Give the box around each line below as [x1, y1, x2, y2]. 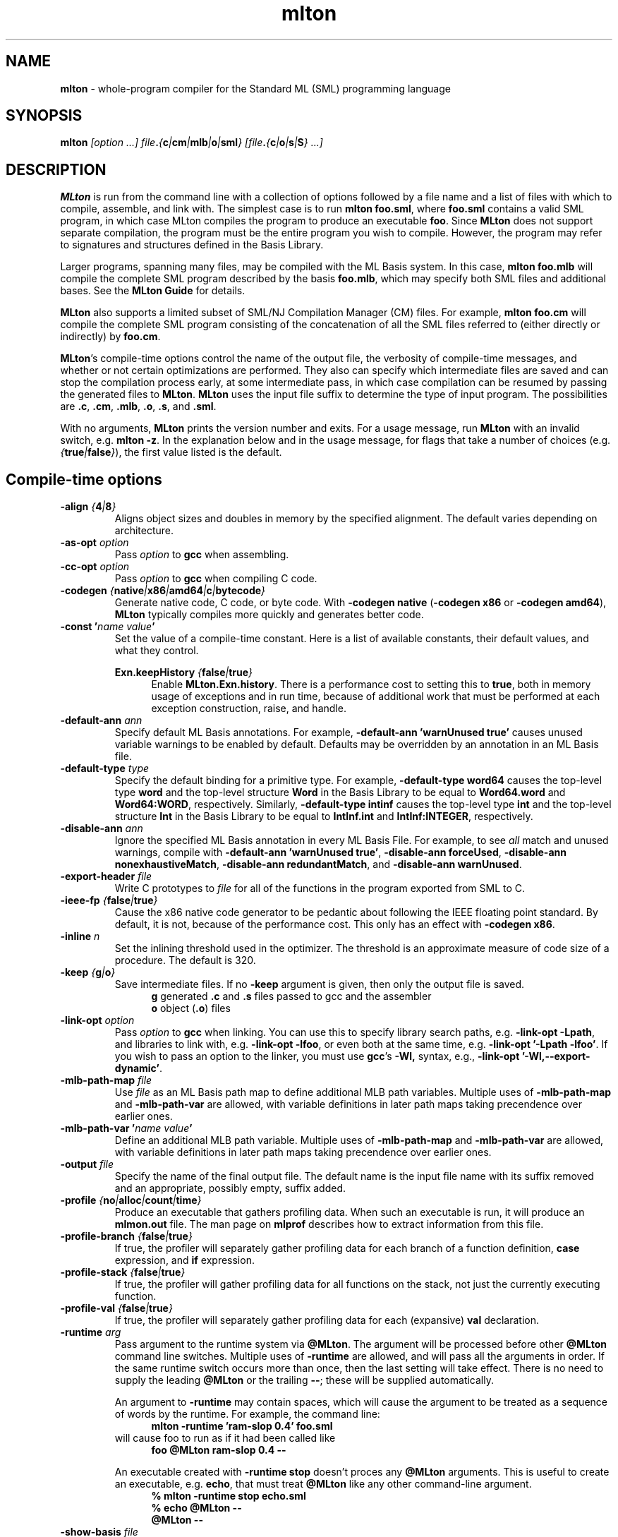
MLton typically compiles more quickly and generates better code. [114, 608, 424, 621]
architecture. [114, 524, 174, 537]
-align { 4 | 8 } [60, 500, 116, 513]
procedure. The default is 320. [114, 954, 256, 967]
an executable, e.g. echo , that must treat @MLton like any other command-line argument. [114, 1478, 532, 1490]
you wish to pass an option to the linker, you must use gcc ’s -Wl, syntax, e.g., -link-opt [114, 1050, 520, 1063]
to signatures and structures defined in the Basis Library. [60, 239, 324, 251]
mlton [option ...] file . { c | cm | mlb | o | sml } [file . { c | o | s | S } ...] [60, 136, 323, 149]
